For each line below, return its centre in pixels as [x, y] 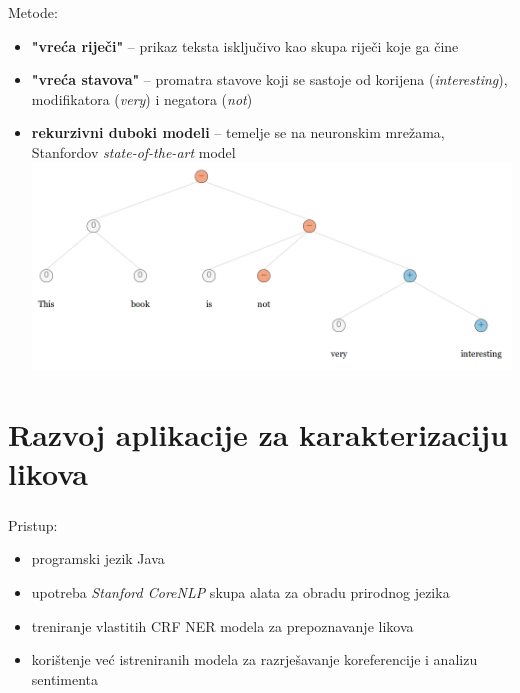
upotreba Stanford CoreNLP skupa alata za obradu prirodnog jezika [240, 591]
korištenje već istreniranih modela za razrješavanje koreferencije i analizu [254, 659]
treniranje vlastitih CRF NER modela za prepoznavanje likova [222, 625]
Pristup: [33, 524]
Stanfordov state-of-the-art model [133, 151]
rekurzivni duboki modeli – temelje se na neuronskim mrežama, [238, 132]
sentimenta [64, 678]
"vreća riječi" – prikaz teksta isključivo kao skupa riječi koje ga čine [245, 45]
